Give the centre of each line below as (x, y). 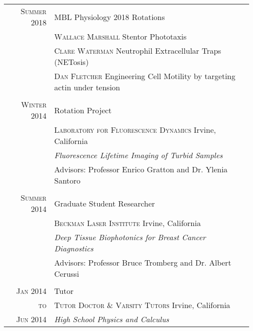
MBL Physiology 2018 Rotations (109, 17)
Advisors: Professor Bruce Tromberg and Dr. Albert (143, 262)
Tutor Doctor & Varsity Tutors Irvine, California (142, 305)
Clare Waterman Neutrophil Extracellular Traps (138, 51)
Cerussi (67, 274)
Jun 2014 (31, 319)
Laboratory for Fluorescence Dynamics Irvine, (135, 130)
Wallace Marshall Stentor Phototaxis (120, 36)
